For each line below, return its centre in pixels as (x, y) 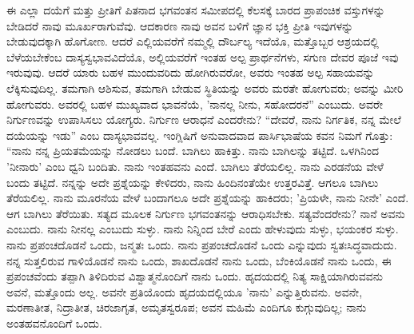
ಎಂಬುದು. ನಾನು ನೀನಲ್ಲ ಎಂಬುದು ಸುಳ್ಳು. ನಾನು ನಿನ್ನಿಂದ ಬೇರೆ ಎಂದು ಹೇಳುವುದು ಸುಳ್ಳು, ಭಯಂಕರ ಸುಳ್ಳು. (203, 229)
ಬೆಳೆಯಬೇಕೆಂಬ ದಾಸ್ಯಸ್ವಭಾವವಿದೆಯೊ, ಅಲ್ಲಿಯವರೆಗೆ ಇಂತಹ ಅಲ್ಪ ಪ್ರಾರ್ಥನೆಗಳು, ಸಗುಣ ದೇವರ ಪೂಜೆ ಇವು (203, 56)
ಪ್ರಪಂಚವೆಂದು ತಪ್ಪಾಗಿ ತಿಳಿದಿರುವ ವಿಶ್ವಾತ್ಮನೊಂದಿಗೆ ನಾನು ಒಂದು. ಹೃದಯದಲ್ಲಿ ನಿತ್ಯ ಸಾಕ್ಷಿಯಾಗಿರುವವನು (195, 276)
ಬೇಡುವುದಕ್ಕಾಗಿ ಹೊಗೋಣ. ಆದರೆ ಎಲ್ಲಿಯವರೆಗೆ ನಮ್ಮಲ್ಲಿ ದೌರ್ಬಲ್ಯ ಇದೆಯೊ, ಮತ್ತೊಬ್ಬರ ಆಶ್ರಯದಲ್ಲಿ (193, 41)
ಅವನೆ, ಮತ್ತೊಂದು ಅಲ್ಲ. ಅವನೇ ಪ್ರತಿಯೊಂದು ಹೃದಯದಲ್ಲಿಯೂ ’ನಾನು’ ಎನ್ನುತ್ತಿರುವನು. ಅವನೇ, (185, 291)
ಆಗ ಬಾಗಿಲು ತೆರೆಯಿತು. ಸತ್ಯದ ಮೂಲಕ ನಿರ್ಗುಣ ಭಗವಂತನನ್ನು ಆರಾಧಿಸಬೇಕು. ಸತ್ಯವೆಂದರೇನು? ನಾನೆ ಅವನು (206, 213)
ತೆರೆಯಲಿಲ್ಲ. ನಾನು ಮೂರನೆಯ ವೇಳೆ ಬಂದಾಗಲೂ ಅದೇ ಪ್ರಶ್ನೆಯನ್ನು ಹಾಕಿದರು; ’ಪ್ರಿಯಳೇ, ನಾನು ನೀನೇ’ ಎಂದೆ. (208, 198)
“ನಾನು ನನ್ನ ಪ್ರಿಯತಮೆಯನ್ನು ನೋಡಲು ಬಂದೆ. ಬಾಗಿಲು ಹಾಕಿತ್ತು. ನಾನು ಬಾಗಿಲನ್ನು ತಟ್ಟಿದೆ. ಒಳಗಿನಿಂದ (193, 151)
